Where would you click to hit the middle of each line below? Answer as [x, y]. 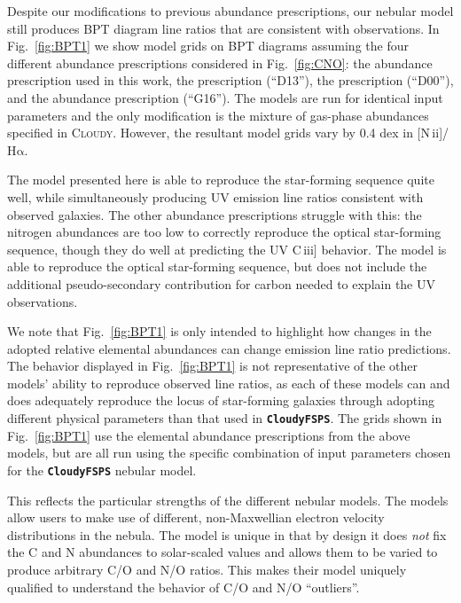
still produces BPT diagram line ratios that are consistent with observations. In [223, 28]
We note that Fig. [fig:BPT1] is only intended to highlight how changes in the [219, 331]
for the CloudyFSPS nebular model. [102, 470]
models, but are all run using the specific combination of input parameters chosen [229, 453]
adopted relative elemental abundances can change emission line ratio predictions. [229, 348]
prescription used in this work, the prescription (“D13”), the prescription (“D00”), [230, 80]
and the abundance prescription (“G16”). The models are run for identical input [225, 97]
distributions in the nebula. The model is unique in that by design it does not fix [227, 534]
